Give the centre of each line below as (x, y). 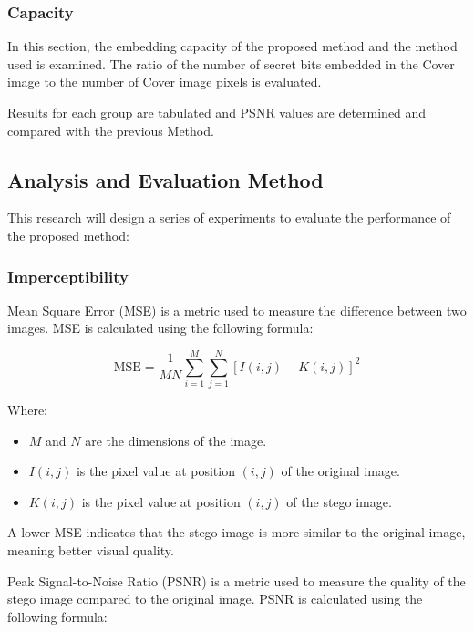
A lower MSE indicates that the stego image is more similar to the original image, (237, 532)
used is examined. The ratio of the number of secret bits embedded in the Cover (231, 63)
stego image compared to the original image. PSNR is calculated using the (215, 599)
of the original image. (340, 471)
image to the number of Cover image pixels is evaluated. (165, 82)
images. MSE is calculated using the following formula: (160, 328)
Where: (27, 410)
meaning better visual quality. (91, 550)
